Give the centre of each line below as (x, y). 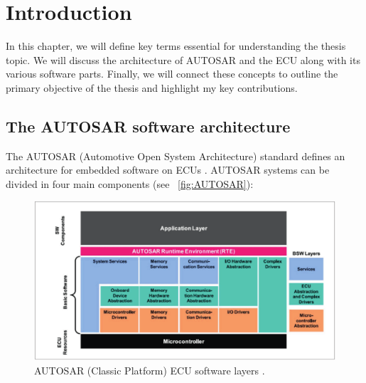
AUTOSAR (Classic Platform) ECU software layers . (150, 371)
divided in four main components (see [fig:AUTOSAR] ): (130, 183)
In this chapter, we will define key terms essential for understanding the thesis (176, 46)
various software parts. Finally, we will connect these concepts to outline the (172, 74)
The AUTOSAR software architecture (148, 126)
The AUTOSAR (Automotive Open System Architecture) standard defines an (176, 156)
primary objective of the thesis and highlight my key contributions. (152, 87)
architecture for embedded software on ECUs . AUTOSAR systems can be (168, 170)
